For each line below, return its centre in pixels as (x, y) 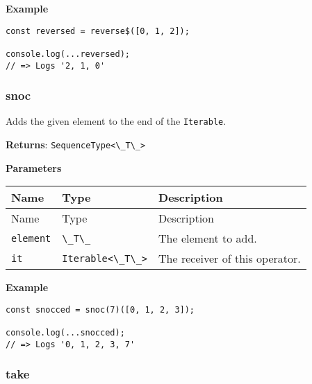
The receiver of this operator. (230, 259)
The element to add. (208, 238)
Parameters (34, 167)
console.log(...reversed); (68, 54)
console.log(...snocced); (65, 333)
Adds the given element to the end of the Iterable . (116, 121)
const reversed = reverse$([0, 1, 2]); (98, 31)
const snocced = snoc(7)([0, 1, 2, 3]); (100, 309)
